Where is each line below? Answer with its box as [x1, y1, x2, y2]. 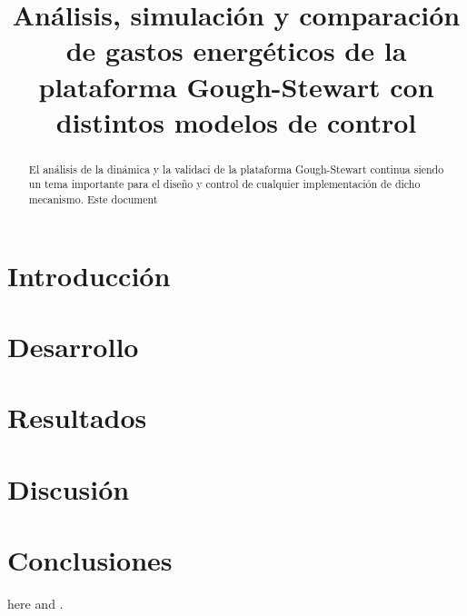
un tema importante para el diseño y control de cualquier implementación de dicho [28, 176, 421, 192]
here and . [7, 594, 64, 613]
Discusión [7, 470, 130, 507]
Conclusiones [7, 541, 173, 579]
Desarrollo [7, 328, 139, 365]
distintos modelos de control [55, 103, 417, 140]
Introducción [7, 256, 171, 293]
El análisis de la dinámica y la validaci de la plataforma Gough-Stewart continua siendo [28, 161, 444, 176]
